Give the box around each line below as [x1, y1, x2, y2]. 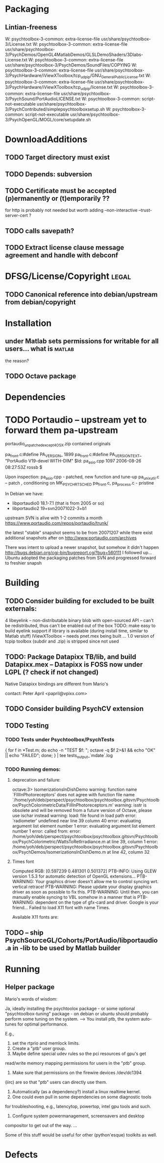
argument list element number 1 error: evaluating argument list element [12, 823, 155, 829]
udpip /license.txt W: [80, 84, 119, 91]
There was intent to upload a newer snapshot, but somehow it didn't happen [5, 544, 159, 550]
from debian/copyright [5, 298, 76, 306]
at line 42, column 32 [107, 849, 150, 855]
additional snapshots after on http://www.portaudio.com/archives [5, 535, 137, 541]
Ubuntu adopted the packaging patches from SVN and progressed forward [5, 555, 156, 561]
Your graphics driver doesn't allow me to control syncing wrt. [35, 879, 159, 885]
